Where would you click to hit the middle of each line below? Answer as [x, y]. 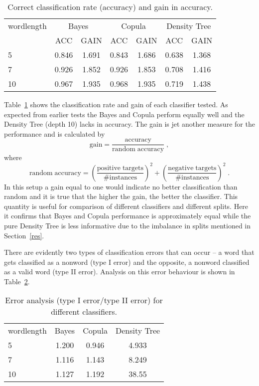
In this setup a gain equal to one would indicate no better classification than [121, 186]
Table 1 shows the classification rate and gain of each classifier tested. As [116, 104]
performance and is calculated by [55, 133]
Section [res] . [24, 235]
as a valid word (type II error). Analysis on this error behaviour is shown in [120, 272]
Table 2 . [17, 281]
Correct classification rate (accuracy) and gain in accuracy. [110, 7]
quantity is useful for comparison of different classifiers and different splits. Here [126, 206]
